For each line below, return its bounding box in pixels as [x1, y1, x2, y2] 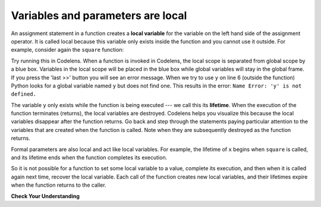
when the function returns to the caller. [11, 181, 106, 189]
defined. [11, 91, 37, 98]
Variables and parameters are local [11, 9, 187, 22]
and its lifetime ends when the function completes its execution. [11, 154, 168, 161]
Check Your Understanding [11, 192, 80, 199]
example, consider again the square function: [11, 46, 124, 54]
